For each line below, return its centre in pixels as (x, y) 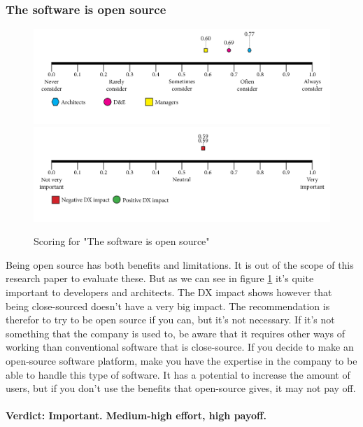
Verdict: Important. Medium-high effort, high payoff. (136, 415)
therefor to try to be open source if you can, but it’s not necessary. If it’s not (170, 320)
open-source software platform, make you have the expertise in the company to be (181, 360)
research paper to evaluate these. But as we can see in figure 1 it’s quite (160, 278)
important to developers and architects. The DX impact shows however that (169, 292)
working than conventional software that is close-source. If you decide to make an (180, 347)
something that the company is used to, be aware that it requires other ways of (176, 333)
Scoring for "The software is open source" (122, 241)
